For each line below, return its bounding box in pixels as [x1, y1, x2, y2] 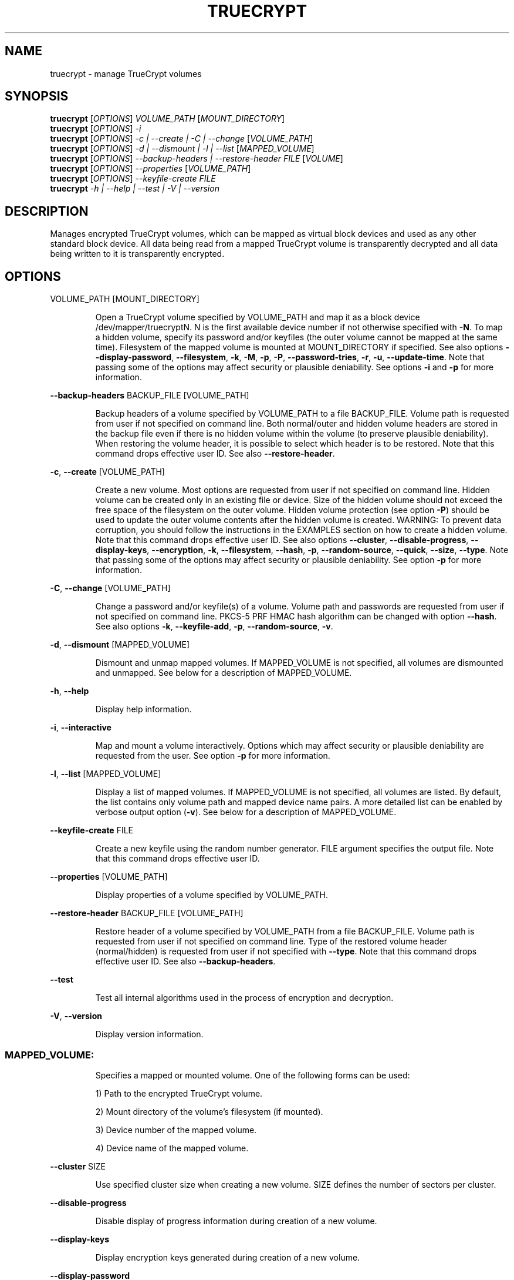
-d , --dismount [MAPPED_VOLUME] [50, 639, 190, 650]
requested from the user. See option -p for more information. [95, 750, 330, 761]
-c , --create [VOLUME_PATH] [50, 467, 165, 477]
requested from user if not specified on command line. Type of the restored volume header [95, 936, 447, 947]
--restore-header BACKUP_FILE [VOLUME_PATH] [50, 908, 244, 919]
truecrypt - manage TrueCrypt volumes [50, 68, 202, 79]
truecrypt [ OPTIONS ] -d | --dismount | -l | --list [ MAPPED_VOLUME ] [50, 143, 315, 154]
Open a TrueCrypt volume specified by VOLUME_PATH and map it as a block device [95, 312, 420, 323]
